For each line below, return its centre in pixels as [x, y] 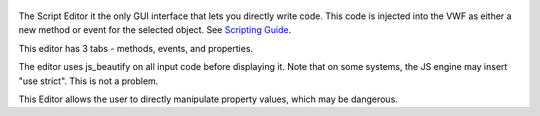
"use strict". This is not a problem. [88, 81]
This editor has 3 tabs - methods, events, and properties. [136, 48]
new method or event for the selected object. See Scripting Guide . [155, 30]
